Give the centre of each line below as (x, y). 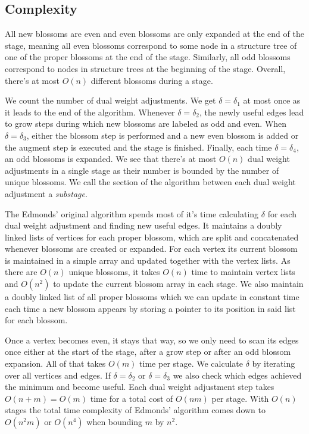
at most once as (272, 100)
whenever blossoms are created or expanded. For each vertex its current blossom (151, 249)
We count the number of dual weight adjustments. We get (110, 100)
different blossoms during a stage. (152, 80)
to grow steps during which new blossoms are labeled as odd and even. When (146, 124)
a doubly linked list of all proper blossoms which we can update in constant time (152, 297)
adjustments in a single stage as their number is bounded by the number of (142, 170)
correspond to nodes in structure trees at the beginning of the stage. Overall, (145, 68)
